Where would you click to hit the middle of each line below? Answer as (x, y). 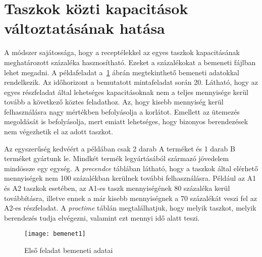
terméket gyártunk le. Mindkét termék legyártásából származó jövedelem (117, 158)
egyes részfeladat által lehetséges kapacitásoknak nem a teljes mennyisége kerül (126, 92)
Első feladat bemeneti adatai (69, 250)
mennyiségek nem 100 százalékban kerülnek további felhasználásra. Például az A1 (130, 178)
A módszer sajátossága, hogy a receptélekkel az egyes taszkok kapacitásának (122, 52)
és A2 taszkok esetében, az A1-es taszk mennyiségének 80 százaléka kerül (117, 188)
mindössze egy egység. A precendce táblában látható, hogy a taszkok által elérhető (131, 168)
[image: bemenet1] (55, 234)
